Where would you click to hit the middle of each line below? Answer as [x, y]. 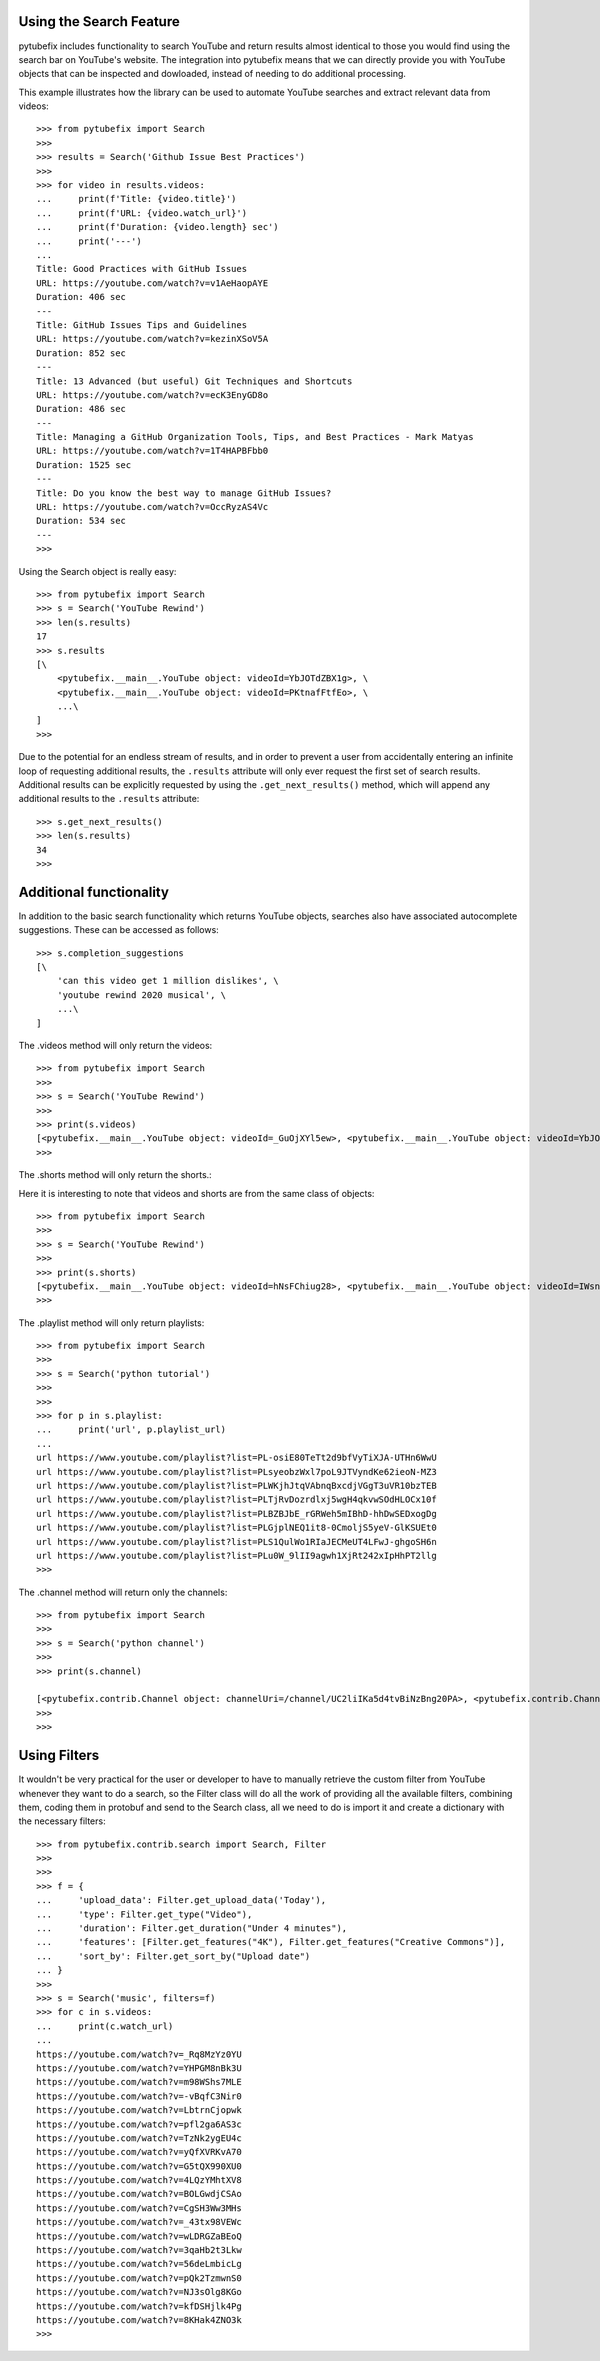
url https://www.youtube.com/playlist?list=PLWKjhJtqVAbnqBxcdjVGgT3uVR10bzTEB [236, 1485]
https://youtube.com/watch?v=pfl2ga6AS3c [139, 2124]
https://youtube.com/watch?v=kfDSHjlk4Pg [139, 2306]
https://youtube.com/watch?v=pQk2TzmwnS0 [139, 2278]
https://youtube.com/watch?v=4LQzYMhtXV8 [139, 2180]
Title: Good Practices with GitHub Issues [142, 269]
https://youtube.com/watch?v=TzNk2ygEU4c [139, 2138]
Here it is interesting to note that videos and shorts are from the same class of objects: [196, 1193]
